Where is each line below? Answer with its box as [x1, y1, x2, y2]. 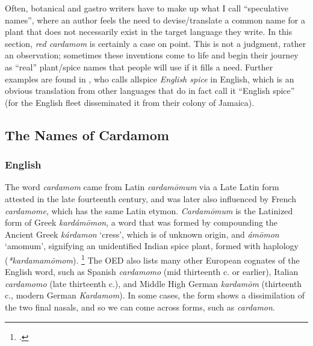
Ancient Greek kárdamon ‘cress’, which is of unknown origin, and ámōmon [5, 227, 279, 240]
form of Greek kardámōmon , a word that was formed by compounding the [5, 216, 278, 229]
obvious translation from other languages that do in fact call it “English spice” [5, 84, 295, 97]
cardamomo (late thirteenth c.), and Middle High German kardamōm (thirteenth [5, 277, 302, 289]
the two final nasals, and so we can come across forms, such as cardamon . [5, 300, 275, 313]
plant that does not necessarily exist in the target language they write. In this [5, 25, 293, 38]
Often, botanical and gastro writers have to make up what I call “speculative [5, 2, 288, 14]
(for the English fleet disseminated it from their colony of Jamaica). [5, 96, 255, 108]
